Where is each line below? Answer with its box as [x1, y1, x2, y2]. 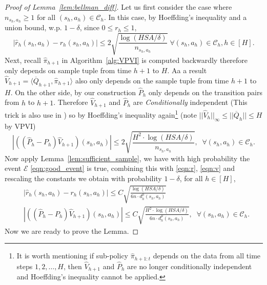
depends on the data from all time [153, 250, 261, 261]
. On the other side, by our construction [10, 86, 136, 97]
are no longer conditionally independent [127, 260, 252, 271]
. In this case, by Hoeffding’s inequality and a [104, 11, 247, 22]
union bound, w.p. [5, 22, 62, 33]
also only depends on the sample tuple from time [75, 75, 229, 85]
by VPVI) [5, 120, 36, 131]
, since [79, 22, 99, 33]
